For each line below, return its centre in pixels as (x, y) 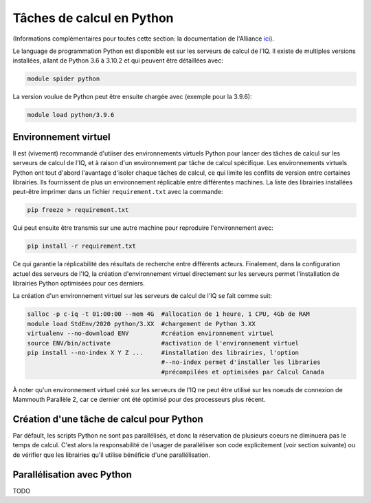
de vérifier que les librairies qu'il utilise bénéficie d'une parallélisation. (112, 455)
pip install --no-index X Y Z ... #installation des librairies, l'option (163, 353)
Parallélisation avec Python (72, 474)
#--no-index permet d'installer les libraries (241, 362)
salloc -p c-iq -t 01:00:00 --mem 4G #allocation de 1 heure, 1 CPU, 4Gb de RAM (169, 314)
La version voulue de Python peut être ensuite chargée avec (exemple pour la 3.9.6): (132, 97)
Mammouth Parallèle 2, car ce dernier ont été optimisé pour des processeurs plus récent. (139, 400)
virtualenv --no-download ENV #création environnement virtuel (150, 333)
